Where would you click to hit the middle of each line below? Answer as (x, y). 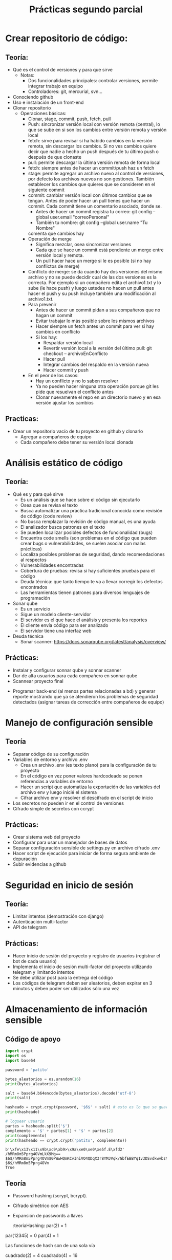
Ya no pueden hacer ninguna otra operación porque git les (97, 386)
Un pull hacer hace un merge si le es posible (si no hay (93, 261)
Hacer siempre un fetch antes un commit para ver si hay (95, 326)
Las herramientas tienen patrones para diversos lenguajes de (85, 592)
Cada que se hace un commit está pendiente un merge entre (100, 250)
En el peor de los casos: (53, 375)
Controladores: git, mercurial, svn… (65, 91)
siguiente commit (46, 190)
